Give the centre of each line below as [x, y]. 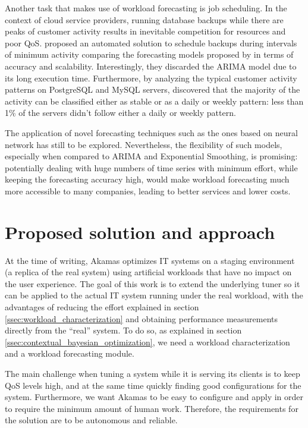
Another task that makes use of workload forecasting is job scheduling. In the [146, 8]
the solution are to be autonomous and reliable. [91, 420]
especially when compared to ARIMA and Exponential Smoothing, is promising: [151, 156]
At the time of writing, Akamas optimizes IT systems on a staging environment [150, 260]
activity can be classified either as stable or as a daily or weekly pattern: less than [154, 101]
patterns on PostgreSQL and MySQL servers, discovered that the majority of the [153, 89]
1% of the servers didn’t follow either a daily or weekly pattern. [120, 113]
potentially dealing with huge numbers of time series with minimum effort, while [151, 167]
